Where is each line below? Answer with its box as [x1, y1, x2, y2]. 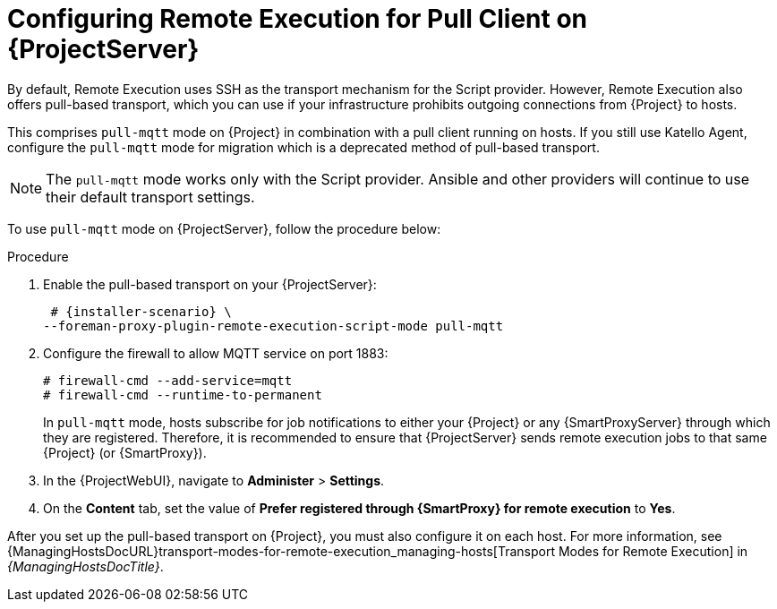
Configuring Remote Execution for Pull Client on [7, 4, 587, 34]
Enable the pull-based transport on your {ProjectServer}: [43, 276, 377, 292]
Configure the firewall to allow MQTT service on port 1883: [43, 345, 388, 361]
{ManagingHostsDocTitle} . [7, 558, 164, 574]
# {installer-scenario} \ [50, 304, 232, 319]
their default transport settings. [46, 187, 255, 206]
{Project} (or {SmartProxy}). [43, 444, 207, 460]
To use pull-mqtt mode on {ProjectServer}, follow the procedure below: [7, 220, 441, 236]
